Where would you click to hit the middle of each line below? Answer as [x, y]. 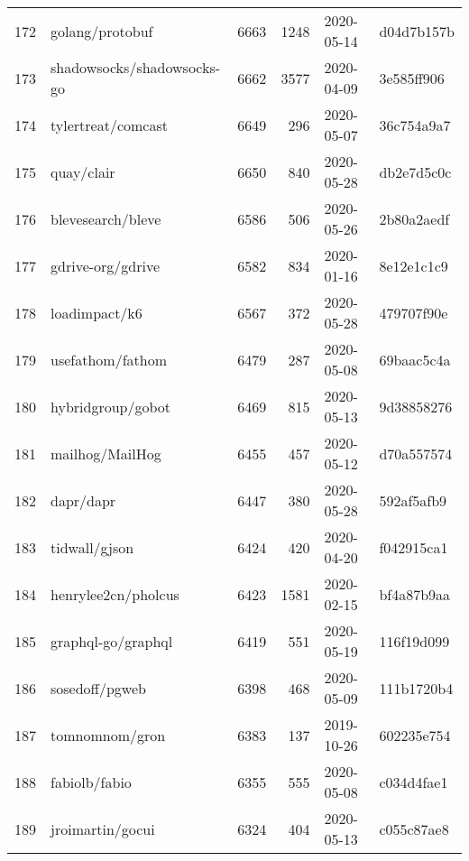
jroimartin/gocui [103, 829]
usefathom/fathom [109, 359]
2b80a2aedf [414, 218]
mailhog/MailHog [106, 453]
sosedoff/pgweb [98, 688]
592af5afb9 [413, 500]
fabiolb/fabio [91, 782]
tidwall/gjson [92, 547]
